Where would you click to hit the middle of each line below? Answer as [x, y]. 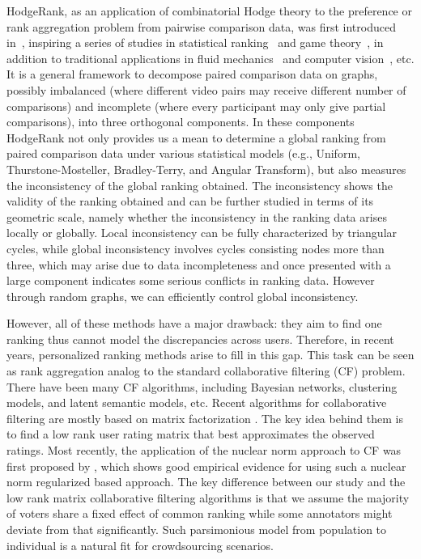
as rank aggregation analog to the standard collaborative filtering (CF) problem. [206, 371]
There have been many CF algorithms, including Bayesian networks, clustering [202, 386]
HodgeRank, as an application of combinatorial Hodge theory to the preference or [209, 11]
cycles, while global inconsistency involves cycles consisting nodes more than [196, 248]
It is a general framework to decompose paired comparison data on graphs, [192, 74]
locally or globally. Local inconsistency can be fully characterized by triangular [202, 233]
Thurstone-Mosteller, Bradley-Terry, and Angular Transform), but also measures [206, 169]
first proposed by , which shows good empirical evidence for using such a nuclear [206, 466]
